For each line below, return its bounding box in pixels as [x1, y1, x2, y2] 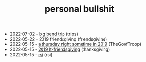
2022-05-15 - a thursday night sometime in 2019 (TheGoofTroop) [9, 41, 142, 47]
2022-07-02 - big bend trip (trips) [9, 31, 78, 37]
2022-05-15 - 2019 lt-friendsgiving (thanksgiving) [9, 46, 110, 52]
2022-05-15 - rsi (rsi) [9, 52, 53, 58]
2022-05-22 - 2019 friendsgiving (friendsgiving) [9, 36, 107, 42]
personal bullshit [44, 3, 115, 15]
